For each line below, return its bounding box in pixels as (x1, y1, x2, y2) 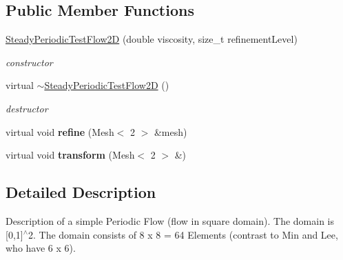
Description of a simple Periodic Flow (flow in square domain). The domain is (6, 213, 335, 228)
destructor (6, 101, 48, 115)
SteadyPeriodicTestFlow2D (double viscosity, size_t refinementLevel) (6, 32, 298, 46)
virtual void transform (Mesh (6, 148, 135, 162)
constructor (6, 54, 53, 69)
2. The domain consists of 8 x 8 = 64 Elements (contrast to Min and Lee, (28, 227, 338, 241)
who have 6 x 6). (6, 241, 76, 255)
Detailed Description (6, 181, 156, 203)
